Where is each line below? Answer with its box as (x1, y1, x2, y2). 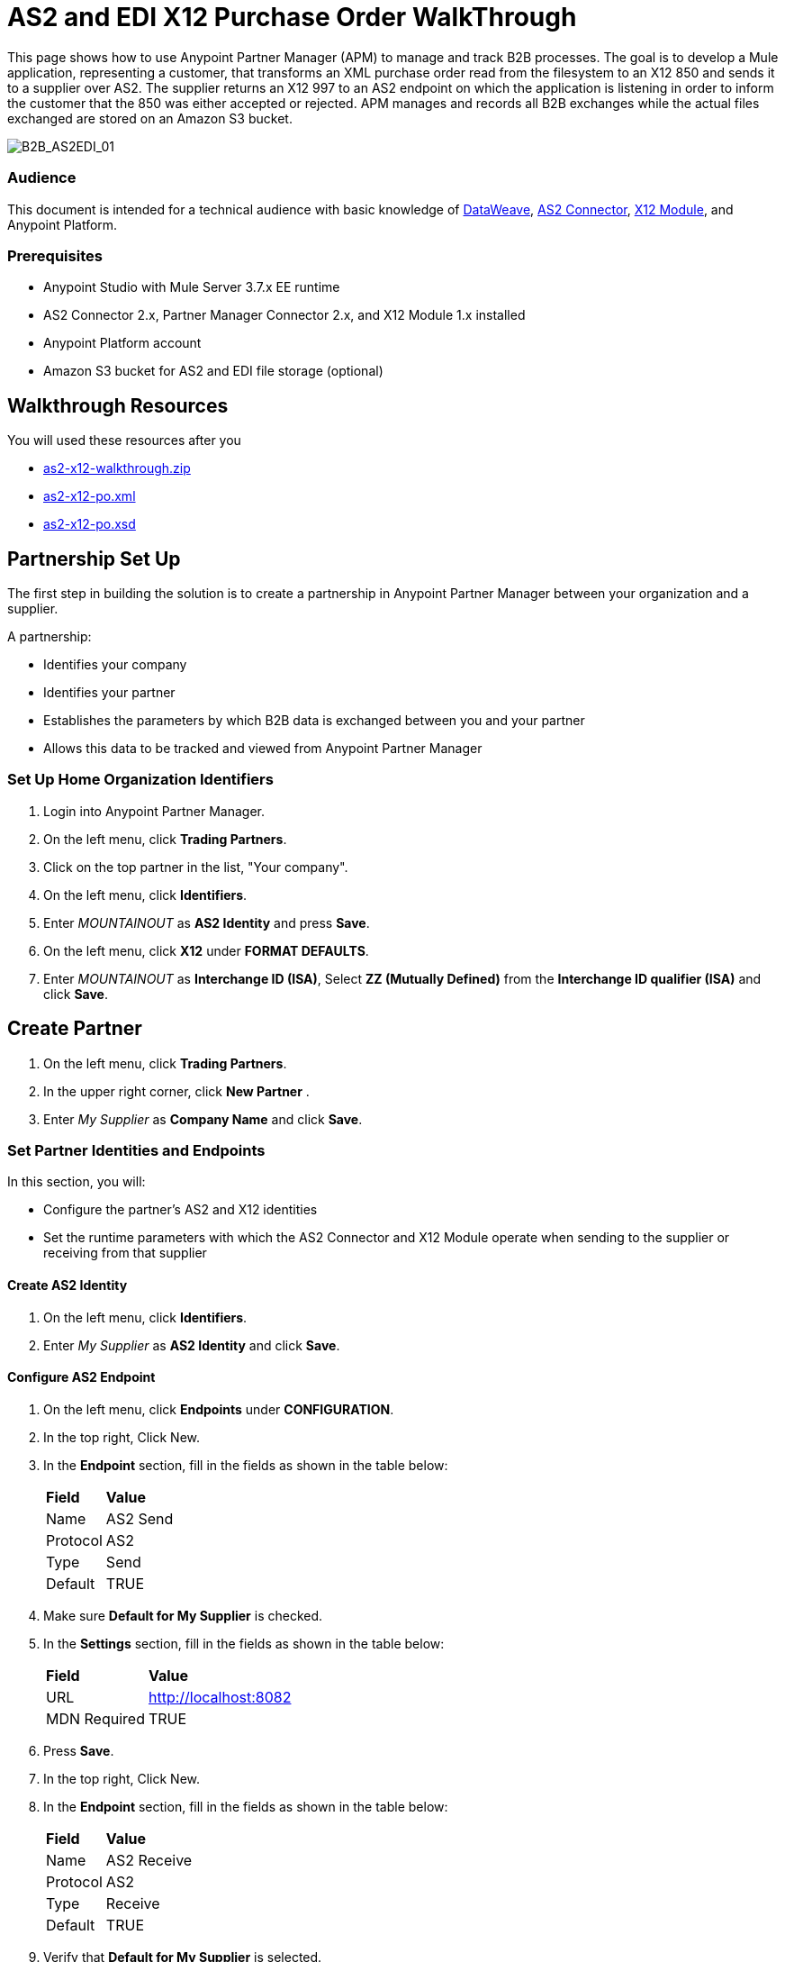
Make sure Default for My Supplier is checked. (43, 1607, 323, 1623)
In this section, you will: (7, 1174, 146, 1190)
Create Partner (7, 1017, 142, 1040)
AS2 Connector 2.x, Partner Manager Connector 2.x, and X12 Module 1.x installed (43, 307, 526, 323)
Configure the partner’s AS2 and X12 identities (43, 1202, 318, 1218)
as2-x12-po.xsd (43, 516, 136, 532)
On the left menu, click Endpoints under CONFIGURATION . (43, 1401, 394, 1417)
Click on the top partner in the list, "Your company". (43, 858, 348, 875)
